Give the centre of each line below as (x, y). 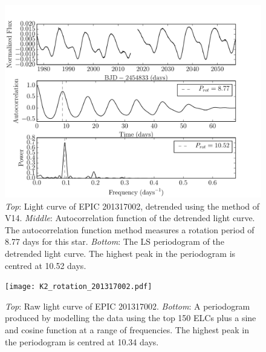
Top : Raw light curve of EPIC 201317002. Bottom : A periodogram (128, 306)
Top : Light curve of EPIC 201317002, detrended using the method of (132, 206)
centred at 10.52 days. (46, 265)
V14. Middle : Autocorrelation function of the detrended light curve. (130, 218)
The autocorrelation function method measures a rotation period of (130, 229)
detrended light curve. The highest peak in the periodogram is (120, 253)
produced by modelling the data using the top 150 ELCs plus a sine (131, 318)
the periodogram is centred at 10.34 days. (82, 341)
